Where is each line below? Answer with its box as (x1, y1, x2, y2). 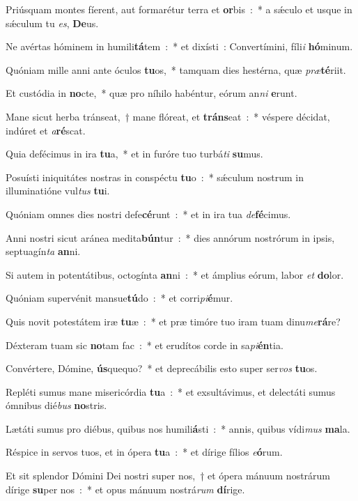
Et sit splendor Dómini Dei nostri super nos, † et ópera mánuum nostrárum (6, 468, 331, 483)
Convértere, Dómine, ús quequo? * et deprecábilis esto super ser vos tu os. (6, 361, 318, 376)
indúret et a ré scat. (6, 123, 86, 137)
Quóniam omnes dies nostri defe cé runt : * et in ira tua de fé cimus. (6, 206, 291, 221)
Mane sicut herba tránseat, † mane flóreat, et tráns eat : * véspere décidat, (6, 109, 330, 123)
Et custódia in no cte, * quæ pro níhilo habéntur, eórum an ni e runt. (6, 86, 297, 100)
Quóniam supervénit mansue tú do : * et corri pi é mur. (6, 291, 233, 305)
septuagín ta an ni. (6, 244, 81, 259)
